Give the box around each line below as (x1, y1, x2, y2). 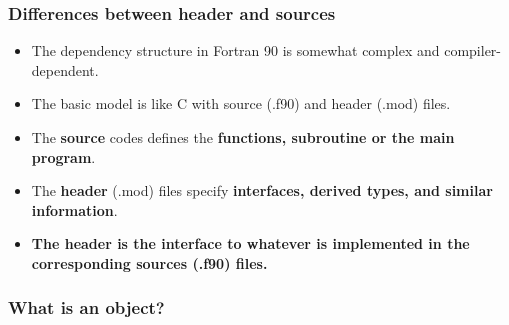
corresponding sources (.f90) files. (31, 252, 268, 273)
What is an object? (8, 295, 165, 320)
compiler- (444, 40, 502, 61)
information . (31, 199, 118, 220)
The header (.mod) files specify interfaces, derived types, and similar (31, 180, 493, 201)
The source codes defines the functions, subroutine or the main (31, 127, 455, 147)
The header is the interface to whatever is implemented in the (31, 233, 470, 254)
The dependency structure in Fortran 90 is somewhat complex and (31, 40, 440, 61)
